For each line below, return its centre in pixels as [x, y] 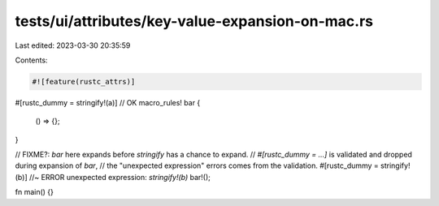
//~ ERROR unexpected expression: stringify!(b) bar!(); [120, 177]
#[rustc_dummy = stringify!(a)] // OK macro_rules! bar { [108, 102]
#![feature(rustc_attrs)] [84, 82]
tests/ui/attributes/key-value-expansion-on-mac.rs [194, 21]
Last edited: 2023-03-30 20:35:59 [73, 45]
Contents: [31, 60]
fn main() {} [35, 192]
